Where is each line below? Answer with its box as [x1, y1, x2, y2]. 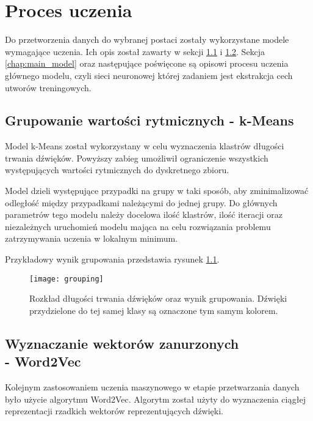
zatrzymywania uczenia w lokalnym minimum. [5, 232, 178, 245]
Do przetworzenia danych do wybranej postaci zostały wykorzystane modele [5, 33, 289, 46]
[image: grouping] [29, 274, 104, 283]
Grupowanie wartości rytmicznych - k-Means [5, 111, 294, 130]
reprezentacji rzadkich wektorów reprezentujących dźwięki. [5, 404, 223, 417]
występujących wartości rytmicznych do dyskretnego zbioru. [5, 163, 229, 176]
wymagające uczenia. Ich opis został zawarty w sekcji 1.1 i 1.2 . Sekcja [5, 45, 265, 58]
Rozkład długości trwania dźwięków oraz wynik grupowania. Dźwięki [29, 292, 287, 305]
